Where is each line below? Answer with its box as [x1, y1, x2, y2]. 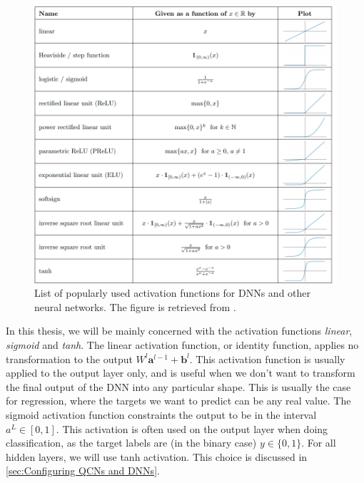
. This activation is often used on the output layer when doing [56, 421, 328, 436]
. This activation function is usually [189, 351, 345, 366]
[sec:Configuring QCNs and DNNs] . [6, 463, 160, 478]
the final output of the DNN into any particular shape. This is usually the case [6, 379, 351, 394]
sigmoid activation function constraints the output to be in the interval [6, 407, 317, 422]
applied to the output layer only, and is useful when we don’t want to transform [6, 365, 355, 380]
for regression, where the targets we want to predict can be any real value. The [6, 393, 351, 408]
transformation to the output [6, 351, 133, 366]
